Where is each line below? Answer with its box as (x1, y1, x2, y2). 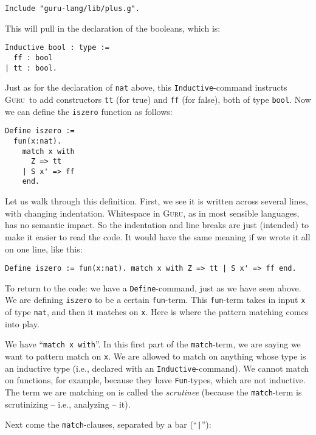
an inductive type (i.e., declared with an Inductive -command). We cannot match (5, 361, 309, 374)
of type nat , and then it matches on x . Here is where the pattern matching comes (5, 305, 309, 318)
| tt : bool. (5, 63, 57, 72)
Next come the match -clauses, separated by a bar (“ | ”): (5, 418, 211, 431)
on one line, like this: (5, 242, 83, 255)
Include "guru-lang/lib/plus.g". (5, 4, 140, 13)
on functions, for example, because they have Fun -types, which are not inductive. (5, 374, 306, 386)
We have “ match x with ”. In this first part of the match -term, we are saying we (5, 338, 301, 350)
